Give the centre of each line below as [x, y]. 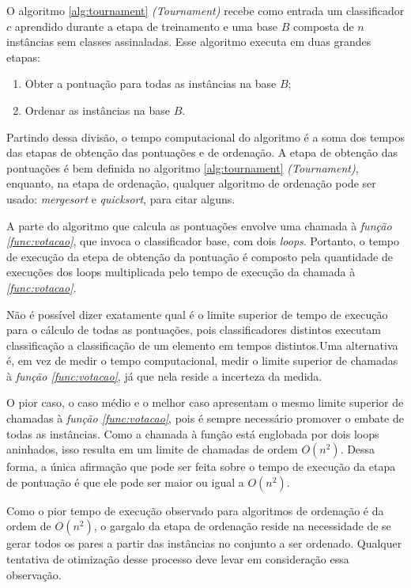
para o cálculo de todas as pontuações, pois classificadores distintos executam [194, 330]
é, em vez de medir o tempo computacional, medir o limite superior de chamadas [202, 360]
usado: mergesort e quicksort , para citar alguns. [121, 198]
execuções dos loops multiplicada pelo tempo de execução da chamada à [181, 272]
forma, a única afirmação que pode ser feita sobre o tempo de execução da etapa [201, 467]
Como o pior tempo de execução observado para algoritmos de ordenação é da [195, 510]
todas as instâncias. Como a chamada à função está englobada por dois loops [193, 433]
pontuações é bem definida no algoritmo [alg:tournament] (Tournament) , [183, 167]
